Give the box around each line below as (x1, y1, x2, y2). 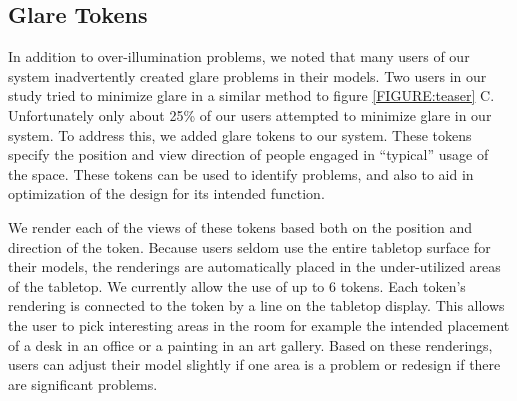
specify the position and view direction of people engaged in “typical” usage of (8, 144, 489, 165)
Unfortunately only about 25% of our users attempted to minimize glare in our (8, 104, 492, 125)
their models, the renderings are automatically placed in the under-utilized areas (8, 256, 501, 277)
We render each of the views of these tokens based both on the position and (8, 216, 473, 237)
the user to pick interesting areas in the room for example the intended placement (8, 314, 510, 335)
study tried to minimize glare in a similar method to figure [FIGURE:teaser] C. (8, 85, 495, 106)
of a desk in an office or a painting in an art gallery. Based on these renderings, (8, 334, 493, 355)
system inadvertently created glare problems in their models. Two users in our (8, 65, 487, 86)
